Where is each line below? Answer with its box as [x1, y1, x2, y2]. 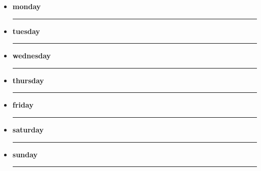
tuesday [12, 25, 40, 36]
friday [12, 99, 34, 110]
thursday [12, 75, 44, 85]
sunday [12, 149, 38, 159]
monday [12, 1, 41, 11]
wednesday [12, 50, 51, 61]
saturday [12, 124, 44, 134]
